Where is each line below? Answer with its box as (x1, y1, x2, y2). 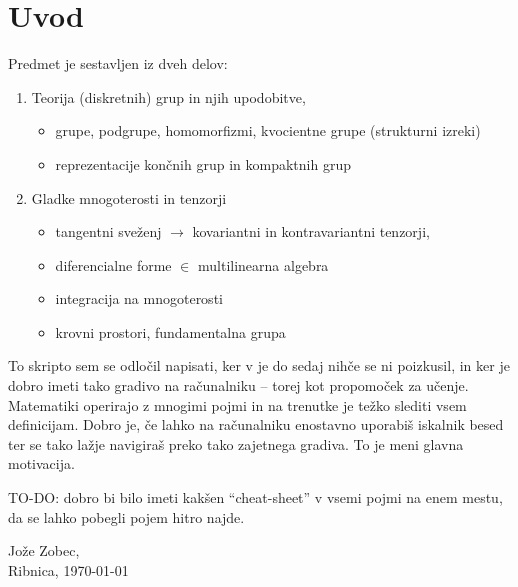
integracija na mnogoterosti (55, 288, 223, 309)
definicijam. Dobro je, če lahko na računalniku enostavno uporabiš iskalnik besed (8, 414, 504, 435)
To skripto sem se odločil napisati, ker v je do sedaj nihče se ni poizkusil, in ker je (8, 355, 510, 376)
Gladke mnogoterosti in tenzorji (31, 187, 227, 208)
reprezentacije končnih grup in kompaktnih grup (55, 153, 351, 174)
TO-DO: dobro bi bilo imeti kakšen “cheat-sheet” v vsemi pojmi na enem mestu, (8, 487, 503, 508)
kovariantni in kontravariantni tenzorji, (192, 221, 430, 242)
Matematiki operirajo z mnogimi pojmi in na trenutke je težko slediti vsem (8, 394, 467, 415)
